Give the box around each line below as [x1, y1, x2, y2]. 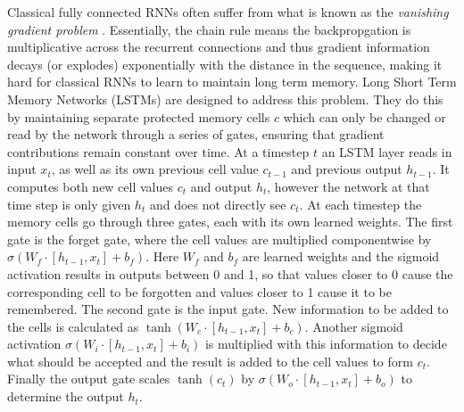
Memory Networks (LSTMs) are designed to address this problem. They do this [7, 89, 443, 108]
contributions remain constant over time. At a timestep [7, 142, 310, 161]
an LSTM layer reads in [321, 142, 452, 161]
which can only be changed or [283, 107, 446, 126]
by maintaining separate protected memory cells [7, 107, 270, 126]
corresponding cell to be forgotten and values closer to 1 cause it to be [7, 282, 392, 301]
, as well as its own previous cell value [51, 160, 259, 178]
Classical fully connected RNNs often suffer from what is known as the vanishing [7, 3, 449, 21]
